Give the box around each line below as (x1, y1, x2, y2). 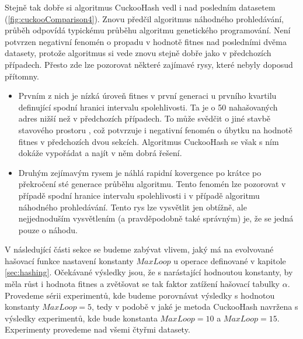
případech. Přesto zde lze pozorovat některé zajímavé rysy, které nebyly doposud (5, 58, 293, 70)
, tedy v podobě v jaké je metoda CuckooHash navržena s (92, 300, 298, 313)
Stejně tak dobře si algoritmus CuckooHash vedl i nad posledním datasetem (5, 1, 276, 13)
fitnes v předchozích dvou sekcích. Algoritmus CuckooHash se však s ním (18, 135, 279, 147)
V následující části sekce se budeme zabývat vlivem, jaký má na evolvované (5, 243, 274, 255)
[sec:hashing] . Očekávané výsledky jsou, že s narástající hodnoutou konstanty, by (5, 266, 293, 278)
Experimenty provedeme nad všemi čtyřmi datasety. (5, 323, 190, 335)
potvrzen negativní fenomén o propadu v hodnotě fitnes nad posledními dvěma (5, 35, 287, 47)
